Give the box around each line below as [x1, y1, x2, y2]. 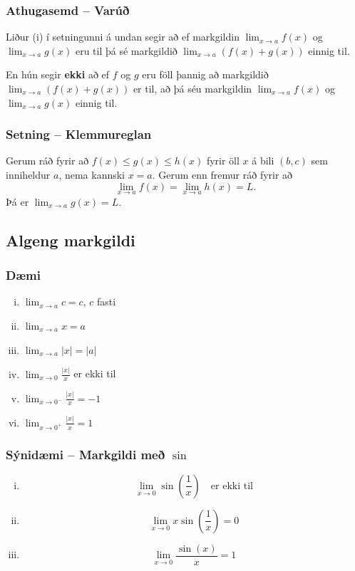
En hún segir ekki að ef [6, 67, 110, 82]
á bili [252, 153, 274, 168]
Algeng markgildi [6, 229, 135, 251]
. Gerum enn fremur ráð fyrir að [152, 167, 293, 182]
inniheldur [6, 167, 51, 182]
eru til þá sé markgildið [75, 43, 177, 58]
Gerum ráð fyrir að [6, 153, 89, 168]
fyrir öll [206, 153, 240, 168]
